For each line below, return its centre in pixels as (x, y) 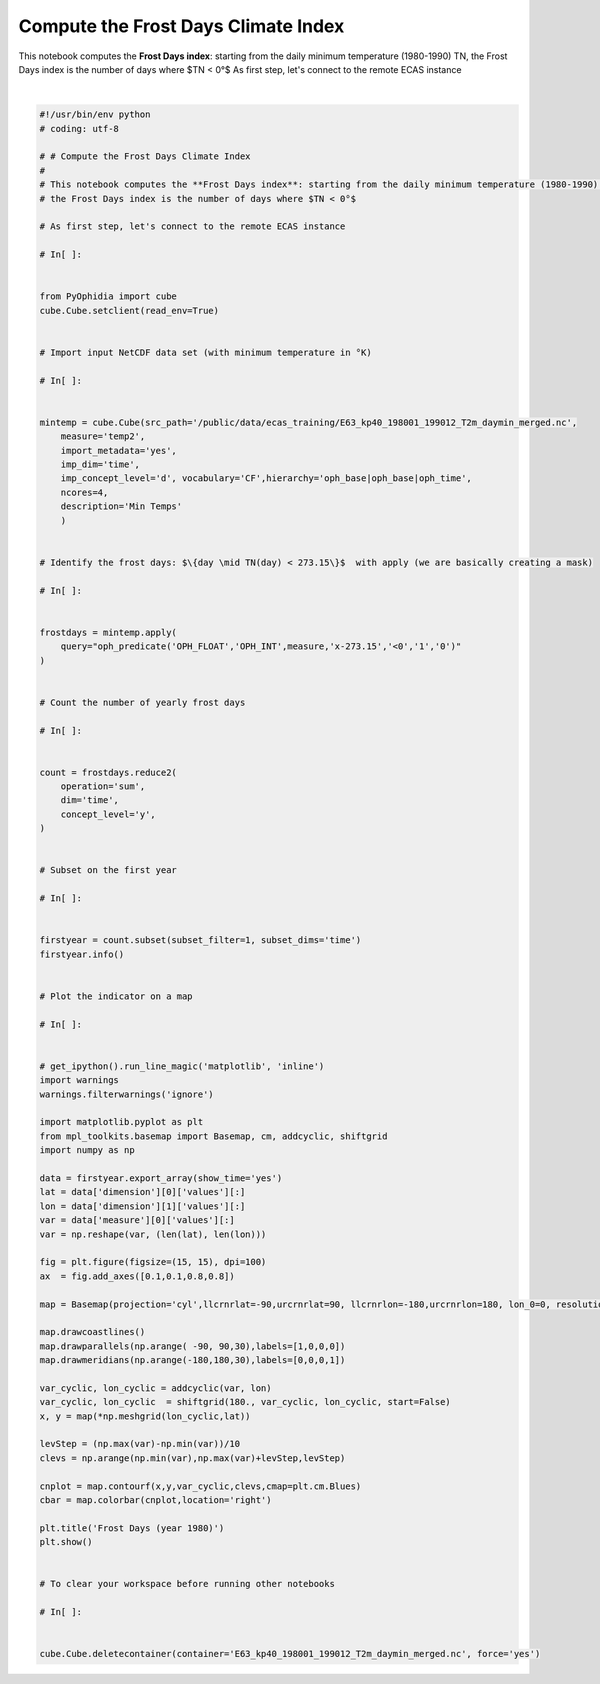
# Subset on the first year (108, 870)
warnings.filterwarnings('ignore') (126, 1094)
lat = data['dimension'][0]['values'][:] (142, 1192)
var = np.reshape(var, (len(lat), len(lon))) (153, 1234)
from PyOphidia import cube (108, 296)
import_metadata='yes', (118, 450)
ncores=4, (84, 492)
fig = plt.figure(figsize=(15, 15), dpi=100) (153, 1262)
